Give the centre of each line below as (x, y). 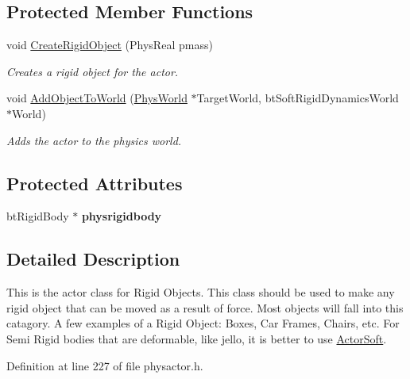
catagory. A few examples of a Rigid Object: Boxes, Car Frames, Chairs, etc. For (203, 323)
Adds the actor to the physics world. (94, 140)
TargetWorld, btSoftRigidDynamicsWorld (298, 98)
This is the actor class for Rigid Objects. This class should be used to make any (201, 292)
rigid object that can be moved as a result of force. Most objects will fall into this (205, 307)
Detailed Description (93, 259)
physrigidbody (122, 216)
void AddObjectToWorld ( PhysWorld (97, 98)
